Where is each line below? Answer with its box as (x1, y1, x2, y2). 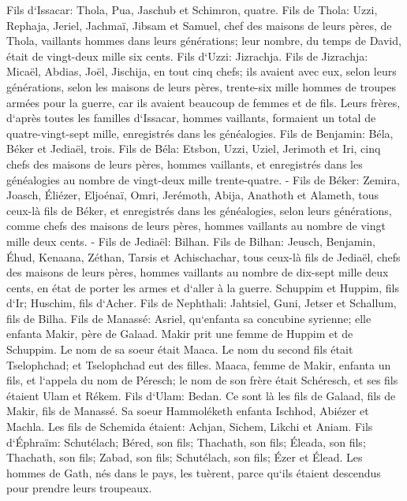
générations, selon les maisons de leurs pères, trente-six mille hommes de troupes (6, 78, 397, 95)
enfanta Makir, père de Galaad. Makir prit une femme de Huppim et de (6, 325, 353, 342)
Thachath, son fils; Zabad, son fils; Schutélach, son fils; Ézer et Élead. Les (6, 449, 363, 466)
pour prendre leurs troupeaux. (6, 480, 152, 496)
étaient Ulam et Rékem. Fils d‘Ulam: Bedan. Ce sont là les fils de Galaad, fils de (6, 387, 396, 403)
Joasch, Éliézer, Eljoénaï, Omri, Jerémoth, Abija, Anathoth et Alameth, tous (6, 187, 379, 203)
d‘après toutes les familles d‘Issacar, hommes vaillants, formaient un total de (6, 109, 376, 126)
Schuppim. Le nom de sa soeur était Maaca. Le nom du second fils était (6, 341, 353, 358)
